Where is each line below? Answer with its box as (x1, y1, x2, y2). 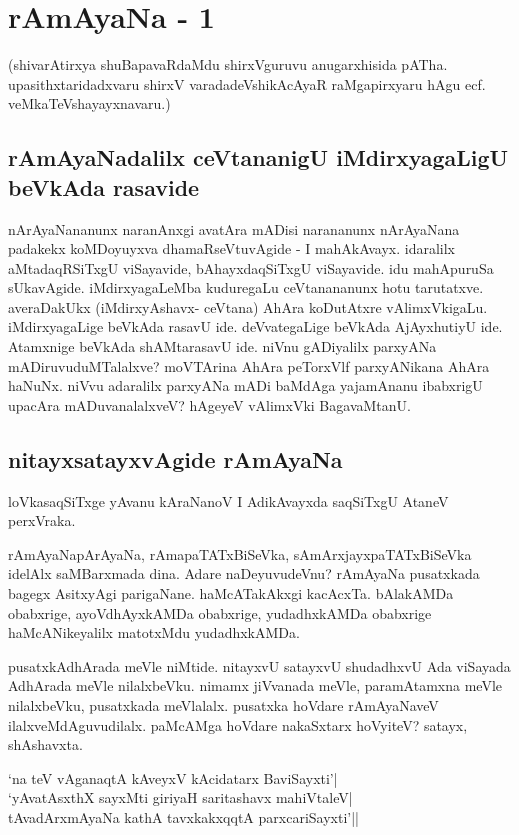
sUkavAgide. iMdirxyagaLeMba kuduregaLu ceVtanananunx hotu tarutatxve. (8, 277, 484, 298)
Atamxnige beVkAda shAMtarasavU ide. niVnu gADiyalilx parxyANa (8, 336, 437, 357)
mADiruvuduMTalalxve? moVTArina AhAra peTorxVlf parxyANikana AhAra (8, 355, 490, 376)
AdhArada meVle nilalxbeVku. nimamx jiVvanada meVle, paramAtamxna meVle (8, 675, 503, 696)
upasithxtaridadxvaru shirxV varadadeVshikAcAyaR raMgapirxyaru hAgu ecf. (8, 73, 486, 94)
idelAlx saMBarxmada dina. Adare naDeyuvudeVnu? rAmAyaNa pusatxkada (8, 563, 480, 584)
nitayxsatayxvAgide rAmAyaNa (8, 443, 343, 474)
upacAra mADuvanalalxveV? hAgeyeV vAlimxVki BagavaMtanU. (8, 394, 411, 415)
